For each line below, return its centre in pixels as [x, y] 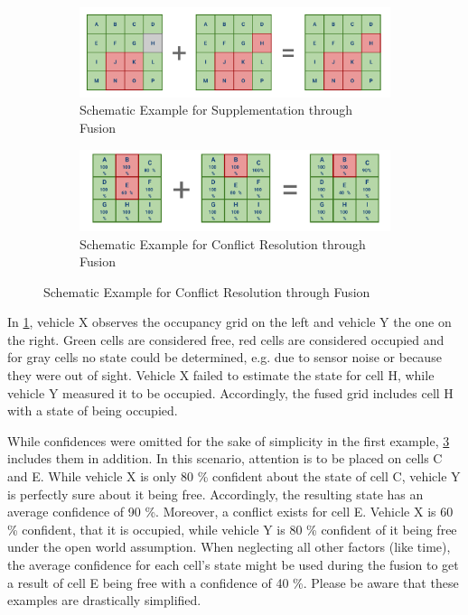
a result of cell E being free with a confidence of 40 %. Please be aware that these [233, 582]
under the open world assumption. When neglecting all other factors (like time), [229, 547]
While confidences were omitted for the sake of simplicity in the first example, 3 [229, 440]
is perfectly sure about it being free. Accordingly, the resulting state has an [215, 494]
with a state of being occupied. [93, 410]
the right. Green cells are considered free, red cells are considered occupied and [226, 339]
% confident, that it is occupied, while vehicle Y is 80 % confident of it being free [232, 529]
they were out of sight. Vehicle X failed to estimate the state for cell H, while [221, 375]
